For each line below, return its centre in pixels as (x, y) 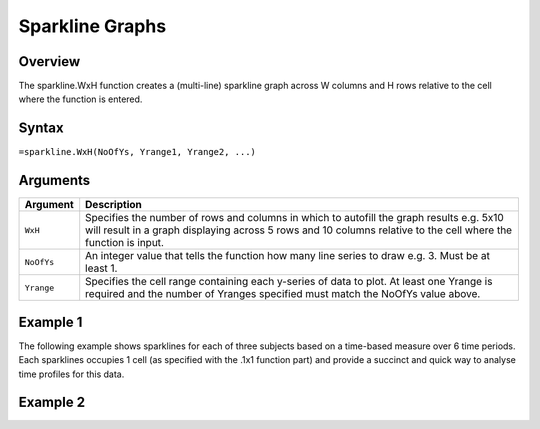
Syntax (41, 128)
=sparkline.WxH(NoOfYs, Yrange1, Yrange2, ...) (137, 152)
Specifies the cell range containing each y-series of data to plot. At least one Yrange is (289, 282)
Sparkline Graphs (92, 26)
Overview (49, 61)
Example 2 (51, 402)
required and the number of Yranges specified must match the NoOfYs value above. (283, 294)
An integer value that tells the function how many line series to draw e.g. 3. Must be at (287, 256)
